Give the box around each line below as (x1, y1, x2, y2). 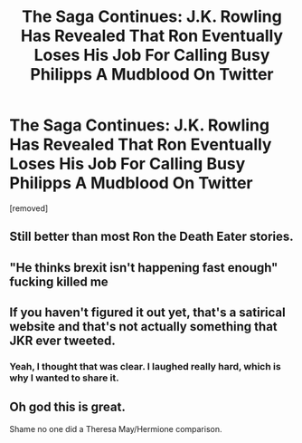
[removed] (9, 202, 49, 214)
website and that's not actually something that (9, 319, 278, 334)
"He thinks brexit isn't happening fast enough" (9, 260, 278, 275)
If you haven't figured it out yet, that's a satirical (9, 305, 287, 321)
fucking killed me (9, 274, 109, 289)
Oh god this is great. (9, 400, 127, 415)
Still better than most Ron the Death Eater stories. (9, 229, 294, 245)
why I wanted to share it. (9, 371, 119, 384)
